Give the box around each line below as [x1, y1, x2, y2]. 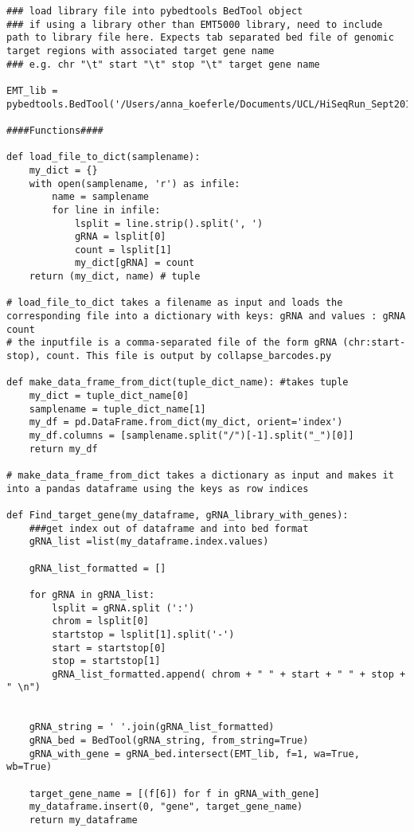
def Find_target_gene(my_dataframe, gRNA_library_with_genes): [6, 509, 349, 521]
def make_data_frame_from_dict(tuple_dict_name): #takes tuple [6, 377, 349, 389]
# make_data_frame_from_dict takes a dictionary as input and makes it [6, 469, 394, 481]
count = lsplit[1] [74, 244, 172, 256]
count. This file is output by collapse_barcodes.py [46, 350, 332, 362]
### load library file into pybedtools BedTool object [6, 6, 303, 17]
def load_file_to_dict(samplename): [6, 151, 201, 163]
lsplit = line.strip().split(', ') [74, 217, 264, 229]
